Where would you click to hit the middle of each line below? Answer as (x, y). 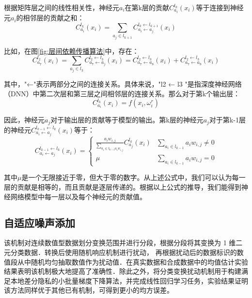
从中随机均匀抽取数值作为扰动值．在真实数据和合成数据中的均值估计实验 (133, 261)
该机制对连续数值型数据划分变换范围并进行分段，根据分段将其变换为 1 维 (120, 243)
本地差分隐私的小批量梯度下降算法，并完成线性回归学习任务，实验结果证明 (129, 280)
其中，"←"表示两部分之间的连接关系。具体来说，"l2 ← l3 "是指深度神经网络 (123, 83)
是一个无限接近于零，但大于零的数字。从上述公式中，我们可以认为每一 (134, 177)
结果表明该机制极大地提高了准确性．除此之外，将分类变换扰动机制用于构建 (123, 271)
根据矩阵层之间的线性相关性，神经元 (62, 7)
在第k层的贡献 (147, 7)
